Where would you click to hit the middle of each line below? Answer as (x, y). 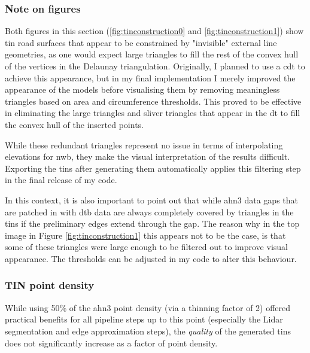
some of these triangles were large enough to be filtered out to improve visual (146, 247)
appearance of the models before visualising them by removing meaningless (142, 89)
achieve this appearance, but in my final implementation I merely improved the (150, 77)
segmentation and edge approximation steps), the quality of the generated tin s (148, 331)
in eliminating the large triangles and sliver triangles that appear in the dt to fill (153, 113)
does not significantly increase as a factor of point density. (111, 343)
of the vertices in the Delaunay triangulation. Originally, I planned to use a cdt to (155, 66)
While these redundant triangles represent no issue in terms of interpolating (144, 144)
